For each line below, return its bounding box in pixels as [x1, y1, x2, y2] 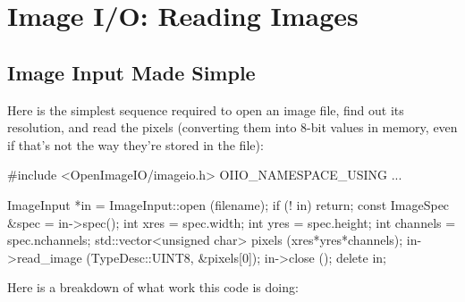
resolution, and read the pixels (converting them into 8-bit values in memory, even [7, 118, 458, 137]
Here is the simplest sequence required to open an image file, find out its [7, 100, 404, 119]
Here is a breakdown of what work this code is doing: [7, 278, 299, 297]
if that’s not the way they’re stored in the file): [7, 135, 264, 154]
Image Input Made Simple [7, 58, 256, 86]
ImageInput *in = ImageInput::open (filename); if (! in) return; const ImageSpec [7, 195, 450, 214]
